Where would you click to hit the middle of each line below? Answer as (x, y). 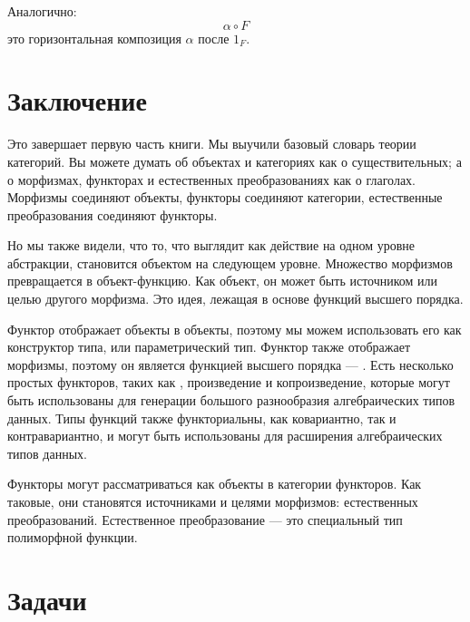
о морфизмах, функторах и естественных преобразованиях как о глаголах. (212, 179)
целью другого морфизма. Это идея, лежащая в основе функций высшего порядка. (235, 299)
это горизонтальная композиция (94, 38)
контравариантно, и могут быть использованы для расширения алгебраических (225, 436)
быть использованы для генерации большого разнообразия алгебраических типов (231, 400)
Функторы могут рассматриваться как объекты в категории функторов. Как (215, 484)
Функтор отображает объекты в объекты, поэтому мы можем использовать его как (235, 329)
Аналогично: (42, 11)
